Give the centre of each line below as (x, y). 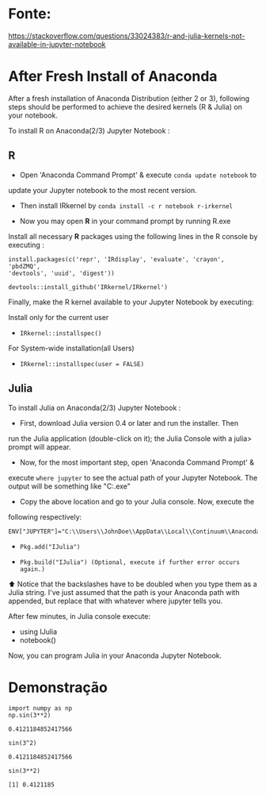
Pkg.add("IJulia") (50, 547)
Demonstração (58, 687)
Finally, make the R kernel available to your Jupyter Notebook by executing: (131, 302)
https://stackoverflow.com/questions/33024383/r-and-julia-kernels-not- (127, 36)
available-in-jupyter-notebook (57, 44)
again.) (32, 569)
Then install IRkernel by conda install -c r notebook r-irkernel (126, 205)
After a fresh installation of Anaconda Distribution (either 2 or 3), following (129, 98)
